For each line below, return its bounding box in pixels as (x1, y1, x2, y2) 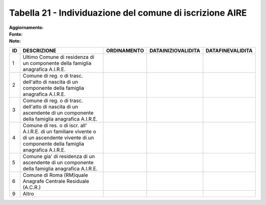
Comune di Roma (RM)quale (23, 172, 88, 179)
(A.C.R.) (23, 184, 41, 191)
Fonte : (9, 31, 23, 37)
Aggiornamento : (9, 25, 44, 30)
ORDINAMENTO (106, 47, 144, 54)
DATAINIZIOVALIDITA (149, 47, 200, 54)
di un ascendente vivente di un (23, 134, 94, 141)
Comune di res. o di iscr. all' (23, 122, 87, 128)
